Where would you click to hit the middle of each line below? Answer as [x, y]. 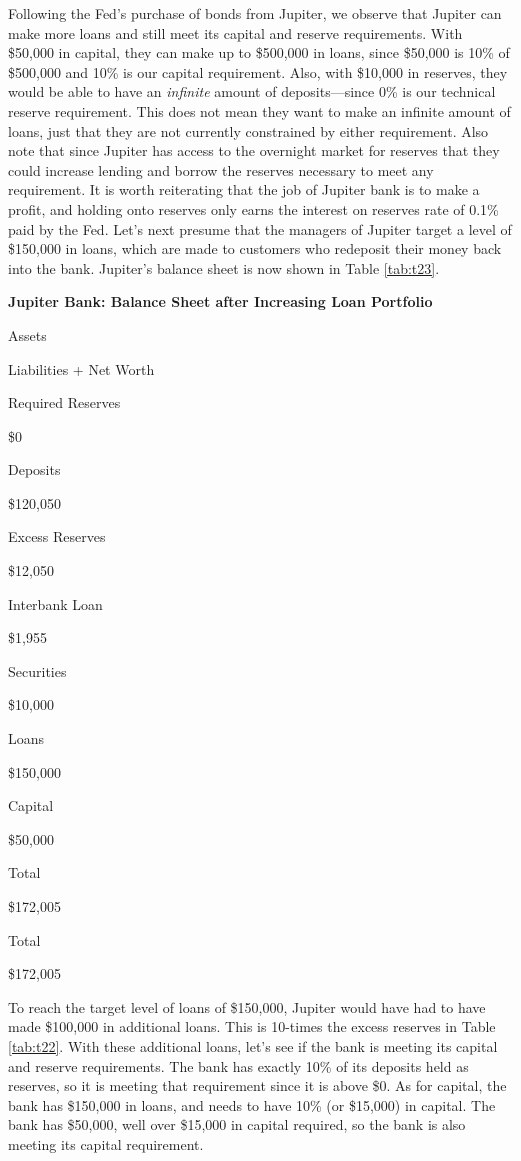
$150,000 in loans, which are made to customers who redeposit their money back [255, 248]
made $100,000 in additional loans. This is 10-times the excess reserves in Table [252, 1026]
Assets [27, 334]
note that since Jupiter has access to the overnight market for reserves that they [254, 150]
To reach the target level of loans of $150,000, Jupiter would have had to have [247, 1006]
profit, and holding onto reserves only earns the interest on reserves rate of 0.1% [253, 208]
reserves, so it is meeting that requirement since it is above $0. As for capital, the [257, 1085]
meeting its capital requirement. [106, 1143]
